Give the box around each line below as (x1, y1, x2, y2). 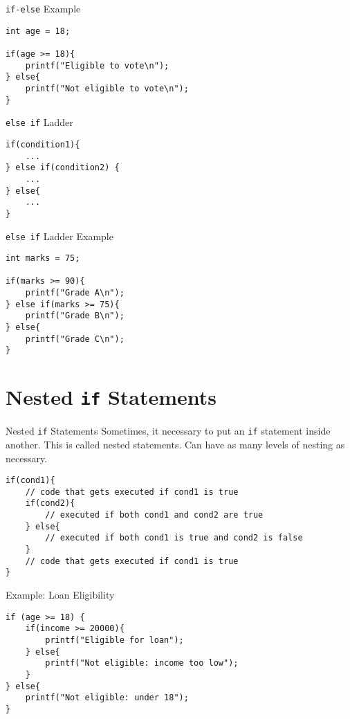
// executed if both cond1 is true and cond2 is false (45, 533, 303, 543)
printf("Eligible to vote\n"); (25, 60, 169, 71)
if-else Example (6, 1, 81, 15)
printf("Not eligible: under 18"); (25, 693, 189, 703)
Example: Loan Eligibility (6, 588, 115, 602)
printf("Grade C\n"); (25, 334, 125, 344)
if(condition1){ (6, 139, 80, 149)
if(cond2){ (25, 498, 75, 509)
